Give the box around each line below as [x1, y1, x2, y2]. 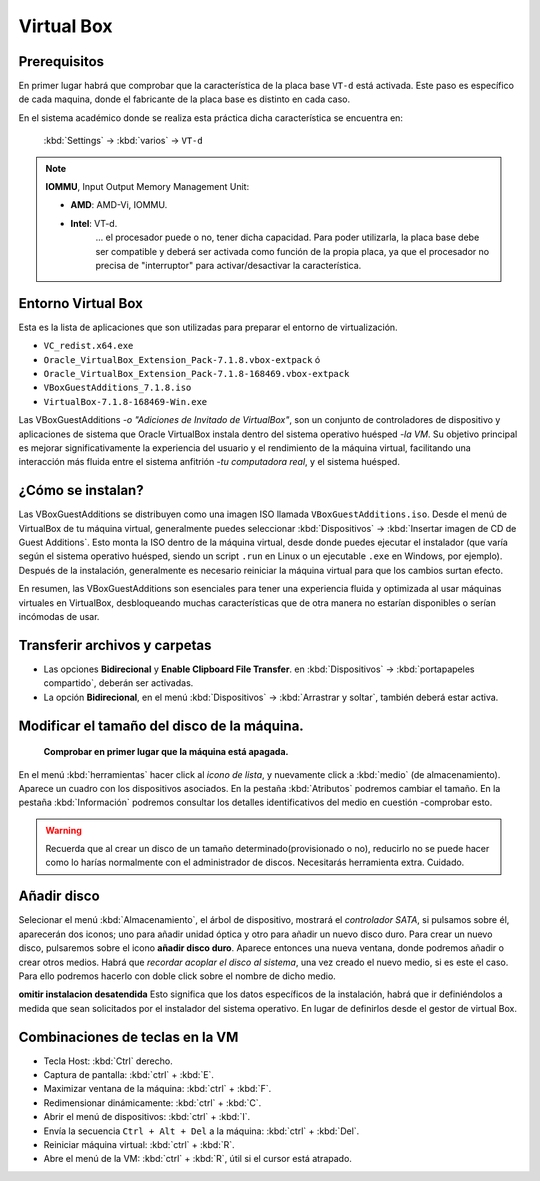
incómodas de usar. [18, 611, 100, 623]
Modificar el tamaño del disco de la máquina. [18, 717, 304, 734]
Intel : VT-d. [70, 217, 118, 229]
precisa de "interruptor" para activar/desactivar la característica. [95, 259, 362, 271]
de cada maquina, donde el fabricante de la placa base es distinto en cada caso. [18, 93, 351, 105]
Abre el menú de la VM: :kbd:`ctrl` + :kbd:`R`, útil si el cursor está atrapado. [43, 1153, 352, 1165]
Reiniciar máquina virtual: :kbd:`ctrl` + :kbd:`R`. [43, 1138, 235, 1150]
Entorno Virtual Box [18, 295, 144, 312]
